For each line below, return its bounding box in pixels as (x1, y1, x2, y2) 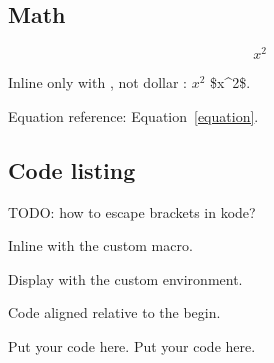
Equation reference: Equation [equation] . (8, 105, 259, 126)
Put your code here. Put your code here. (8, 336, 256, 357)
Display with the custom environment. (8, 268, 243, 289)
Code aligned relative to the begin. (8, 302, 221, 323)
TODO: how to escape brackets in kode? (8, 201, 256, 222)
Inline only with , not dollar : (8, 72, 187, 93)
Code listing (8, 154, 136, 185)
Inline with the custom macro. (8, 235, 193, 256)
